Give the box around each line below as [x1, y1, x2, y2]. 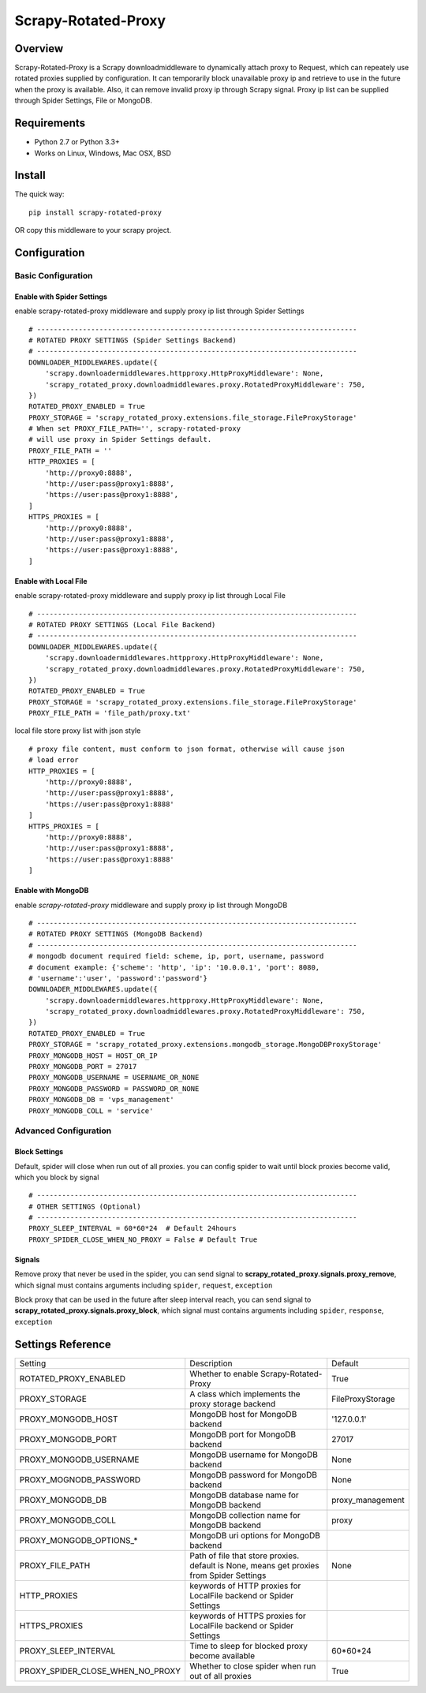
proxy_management [331, 1494, 405, 1505]
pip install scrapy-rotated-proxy [28, 207, 162, 217]
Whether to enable [189, 1368, 259, 1379]
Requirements [14, 117, 86, 130]
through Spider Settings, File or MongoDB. [14, 95, 153, 106]
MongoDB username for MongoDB [189, 1448, 319, 1459]
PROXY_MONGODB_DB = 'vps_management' [28, 1095, 175, 1104]
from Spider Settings [189, 1570, 267, 1581]
